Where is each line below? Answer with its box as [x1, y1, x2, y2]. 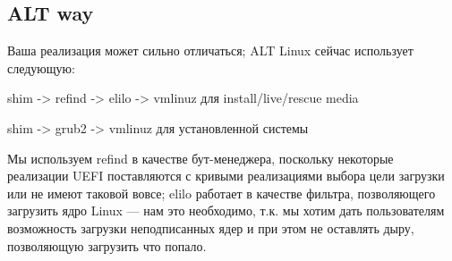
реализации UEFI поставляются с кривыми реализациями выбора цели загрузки [7, 166, 445, 185]
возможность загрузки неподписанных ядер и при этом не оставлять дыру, [7, 218, 414, 237]
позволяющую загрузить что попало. [7, 236, 207, 255]
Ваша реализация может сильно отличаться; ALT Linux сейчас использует [7, 41, 414, 60]
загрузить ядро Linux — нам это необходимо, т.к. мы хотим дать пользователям [7, 201, 445, 220]
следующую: [7, 58, 75, 77]
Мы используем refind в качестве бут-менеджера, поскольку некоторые [7, 148, 394, 167]
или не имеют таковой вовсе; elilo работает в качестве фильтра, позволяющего [7, 183, 436, 202]
